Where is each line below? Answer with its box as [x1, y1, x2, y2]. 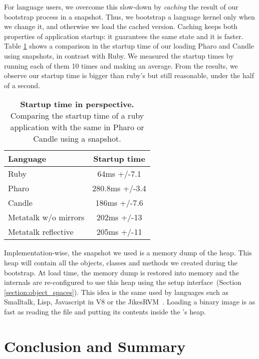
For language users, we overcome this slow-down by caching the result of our [4, 2, 238, 12]
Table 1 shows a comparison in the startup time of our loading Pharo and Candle [4, 41, 254, 51]
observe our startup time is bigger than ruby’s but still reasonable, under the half [4, 70, 254, 81]
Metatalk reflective [8, 226, 74, 238]
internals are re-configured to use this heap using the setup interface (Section [4, 277, 241, 287]
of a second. [4, 80, 41, 90]
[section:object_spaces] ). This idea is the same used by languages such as [4, 286, 228, 297]
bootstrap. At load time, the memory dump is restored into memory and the [4, 267, 239, 277]
